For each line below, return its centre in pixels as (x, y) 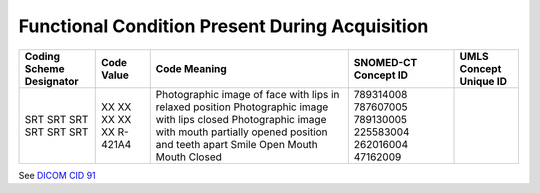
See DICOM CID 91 (57, 175)
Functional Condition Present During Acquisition (223, 26)
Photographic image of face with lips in (247, 94)
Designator (51, 81)
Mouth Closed (188, 157)
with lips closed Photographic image (241, 119)
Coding (42, 56)
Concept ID (381, 75)
